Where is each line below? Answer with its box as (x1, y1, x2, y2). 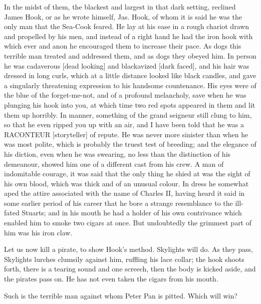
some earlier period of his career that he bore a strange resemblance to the (4, 197, 233, 208)
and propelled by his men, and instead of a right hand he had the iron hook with (4, 31, 253, 41)
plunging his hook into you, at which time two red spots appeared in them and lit (4, 99, 255, 110)
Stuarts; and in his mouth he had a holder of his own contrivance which (22, 207, 242, 218)
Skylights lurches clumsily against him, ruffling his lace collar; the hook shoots (4, 253, 244, 264)
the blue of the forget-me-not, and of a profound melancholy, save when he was (4, 90, 246, 100)
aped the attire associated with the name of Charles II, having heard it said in (4, 188, 245, 198)
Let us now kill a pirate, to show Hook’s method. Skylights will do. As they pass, (4, 244, 253, 254)
